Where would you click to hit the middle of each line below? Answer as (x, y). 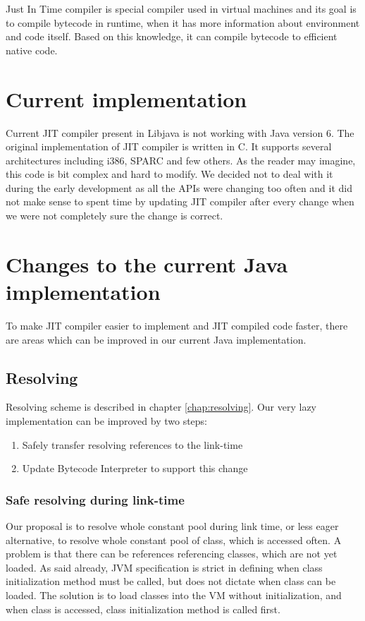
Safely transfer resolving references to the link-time (132, 444)
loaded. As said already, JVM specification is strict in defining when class (164, 567)
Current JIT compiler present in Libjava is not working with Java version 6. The (180, 132)
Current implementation (126, 98)
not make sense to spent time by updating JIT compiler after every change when (180, 201)
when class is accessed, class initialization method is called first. (143, 609)
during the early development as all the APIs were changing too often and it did (179, 187)
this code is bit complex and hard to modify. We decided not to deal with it (169, 174)
